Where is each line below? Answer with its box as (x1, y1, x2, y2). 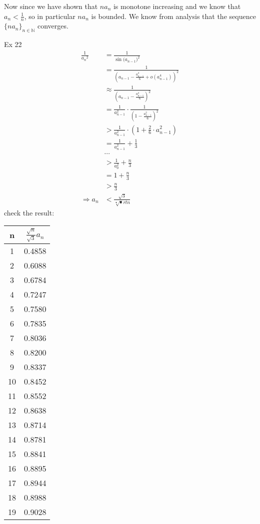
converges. (37, 20, 68, 31)
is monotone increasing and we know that (113, 1, 241, 11)
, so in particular (24, 10, 75, 21)
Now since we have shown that (4, 1, 98, 11)
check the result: (4, 207, 54, 217)
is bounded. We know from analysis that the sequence (91, 10, 256, 21)
